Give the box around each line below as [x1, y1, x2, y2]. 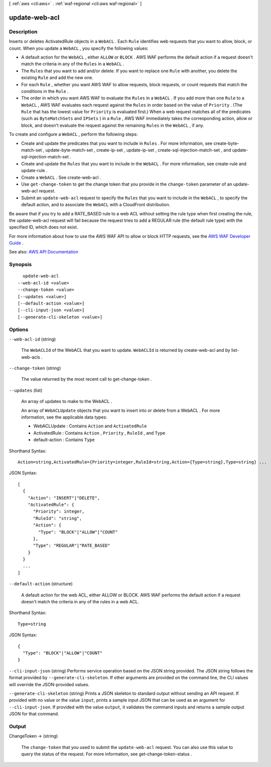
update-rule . [21, 168, 48, 173]
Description [9, 28, 38, 35]
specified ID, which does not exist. [9, 224, 78, 230]
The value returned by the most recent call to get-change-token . [21, 376, 152, 382]
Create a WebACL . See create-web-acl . [21, 174, 101, 180]
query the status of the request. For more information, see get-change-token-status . [21, 751, 193, 757]
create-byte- [213, 140, 239, 146]
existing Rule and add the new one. [21, 75, 94, 80]
